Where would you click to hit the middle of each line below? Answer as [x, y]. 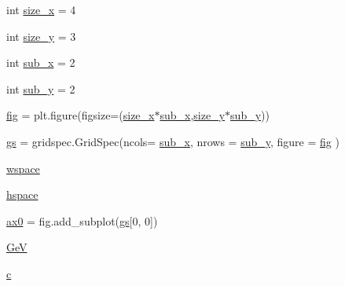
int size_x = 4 [41, 9]
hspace [22, 194]
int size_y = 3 [41, 36]
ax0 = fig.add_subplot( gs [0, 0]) [82, 220]
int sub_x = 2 [41, 62]
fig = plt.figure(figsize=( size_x [81, 115]
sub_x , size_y [193, 115]
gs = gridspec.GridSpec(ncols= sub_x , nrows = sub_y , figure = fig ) [173, 141]
